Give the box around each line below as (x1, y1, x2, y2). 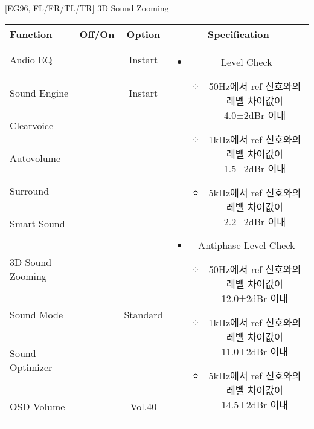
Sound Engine (10, 85, 69, 100)
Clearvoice (10, 118, 54, 132)
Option (126, 27, 161, 41)
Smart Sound (10, 216, 65, 231)
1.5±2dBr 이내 (223, 161, 286, 175)
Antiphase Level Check (198, 237, 295, 252)
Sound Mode (10, 308, 63, 322)
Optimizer (10, 360, 53, 375)
